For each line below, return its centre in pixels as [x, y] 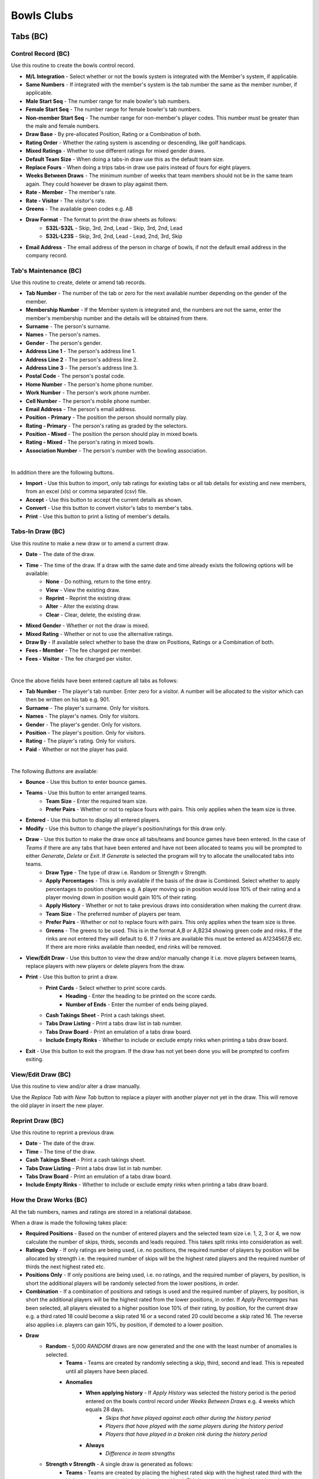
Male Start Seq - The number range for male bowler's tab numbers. [108, 101]
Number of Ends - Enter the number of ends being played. [137, 1004]
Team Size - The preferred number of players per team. [113, 913]
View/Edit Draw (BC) [41, 1074]
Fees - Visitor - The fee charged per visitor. [79, 658]
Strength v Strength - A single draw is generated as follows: [119, 1464]
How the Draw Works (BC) [49, 1200]
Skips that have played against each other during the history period [188, 1417]
